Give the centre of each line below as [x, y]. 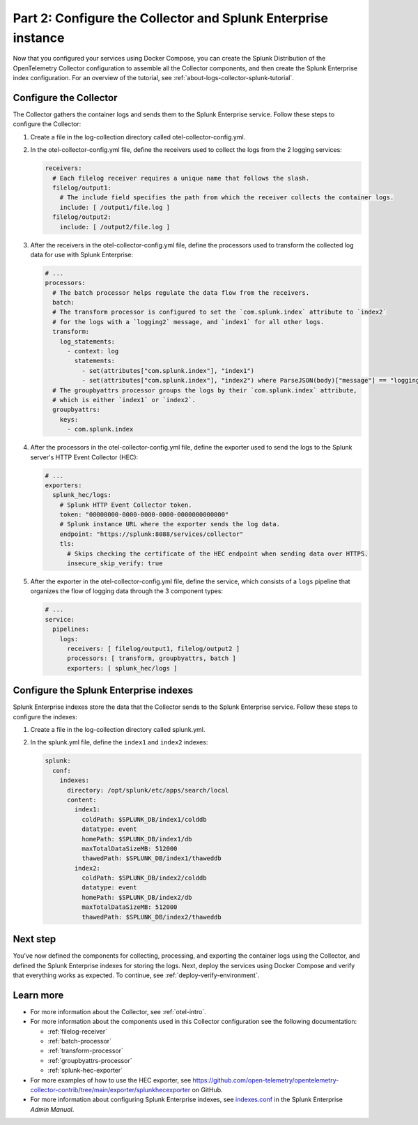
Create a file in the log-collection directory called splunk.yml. [118, 729]
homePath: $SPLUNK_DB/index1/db [137, 839]
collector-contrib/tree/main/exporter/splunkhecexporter [110, 1089]
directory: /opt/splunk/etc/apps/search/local [148, 790]
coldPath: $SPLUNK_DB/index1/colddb [144, 819]
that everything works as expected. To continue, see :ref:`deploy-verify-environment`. [136, 975]
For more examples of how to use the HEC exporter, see [111, 1080]
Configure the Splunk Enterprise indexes [103, 690]
